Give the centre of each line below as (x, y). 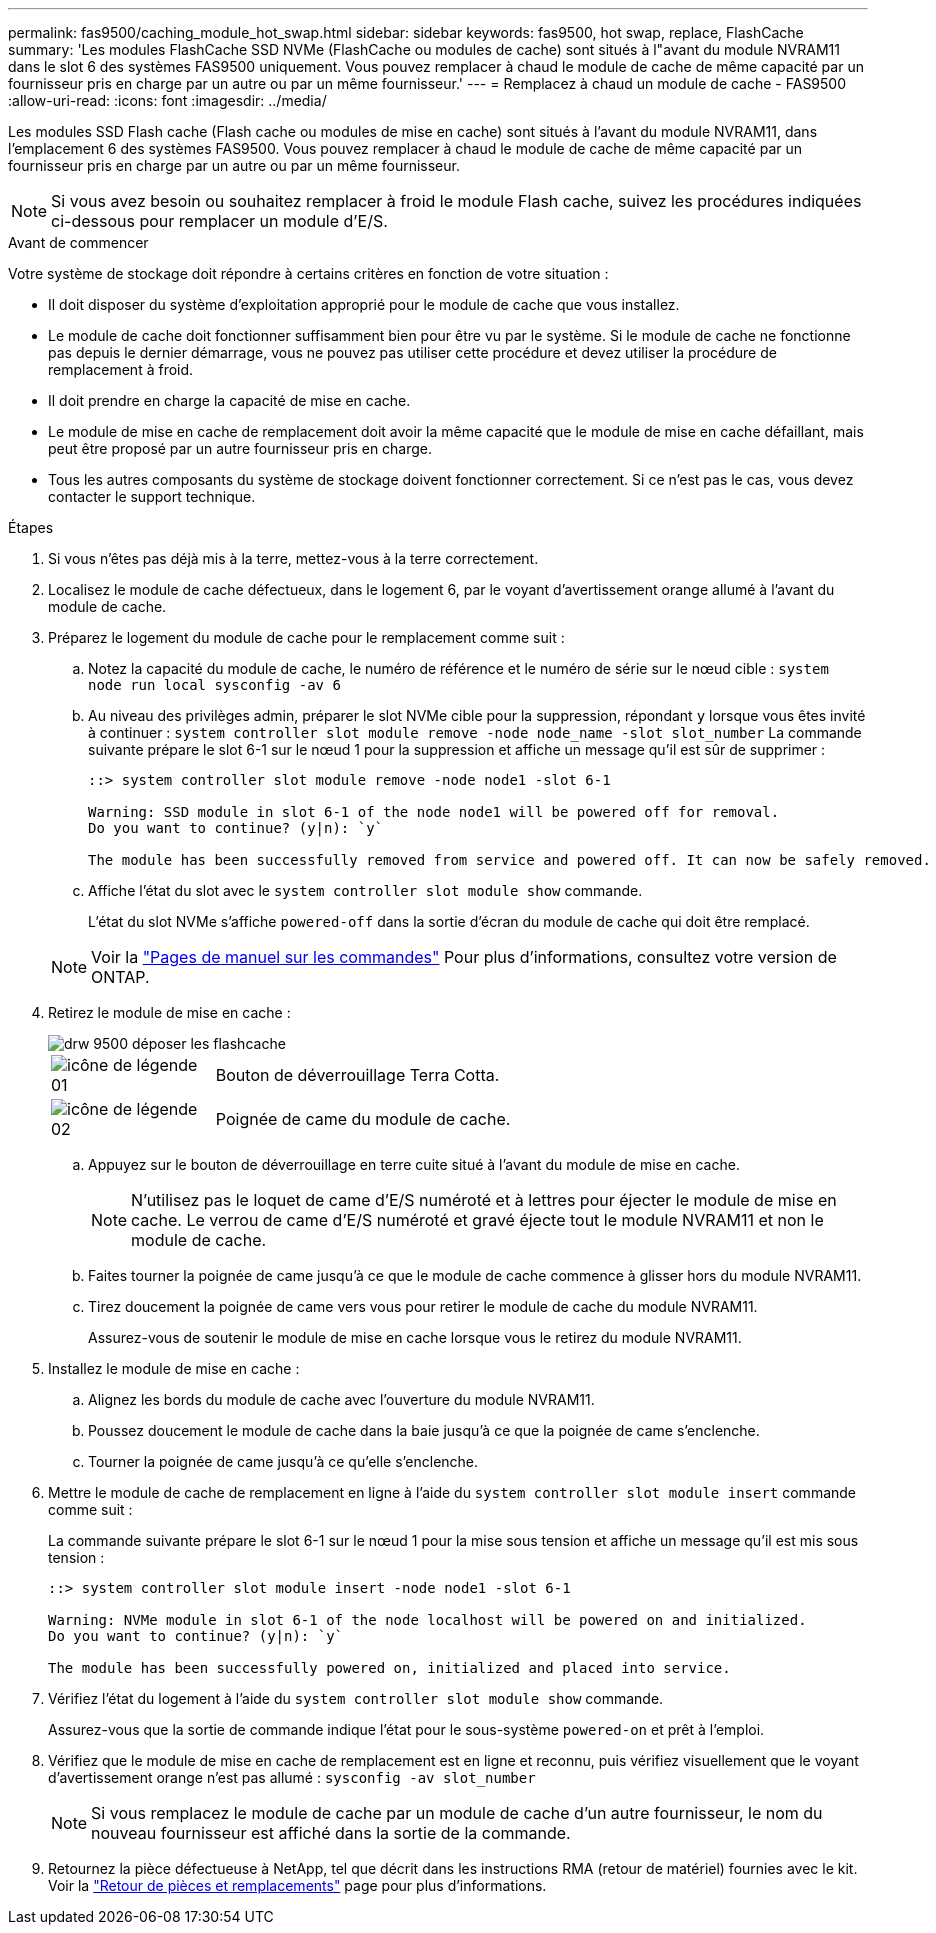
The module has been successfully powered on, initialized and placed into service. (389, 1668)
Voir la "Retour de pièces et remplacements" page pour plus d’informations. (297, 1885)
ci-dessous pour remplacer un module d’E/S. (219, 221)
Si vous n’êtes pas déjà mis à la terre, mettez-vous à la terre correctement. (293, 558)
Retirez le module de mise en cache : (169, 1012)
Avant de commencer (78, 242)
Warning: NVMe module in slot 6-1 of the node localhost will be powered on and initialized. (427, 1620)
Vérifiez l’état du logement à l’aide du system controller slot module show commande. (356, 1698)
